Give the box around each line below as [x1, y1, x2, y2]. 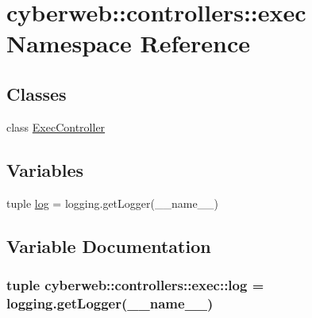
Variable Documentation [6, 233, 211, 258]
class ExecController [6, 118, 106, 135]
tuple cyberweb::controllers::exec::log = [6, 274, 264, 294]
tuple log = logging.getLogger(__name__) [6, 194, 219, 211]
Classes [6, 81, 67, 105]
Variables [6, 157, 84, 182]
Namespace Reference [6, 27, 250, 59]
